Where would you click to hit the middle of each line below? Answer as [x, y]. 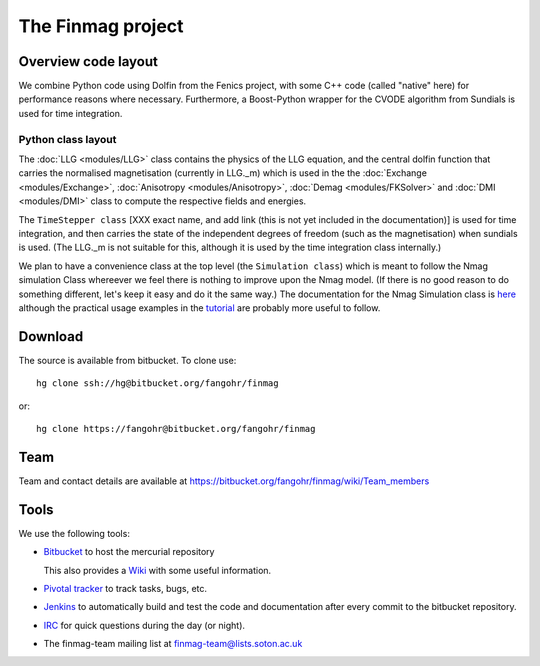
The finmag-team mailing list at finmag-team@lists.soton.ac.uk [173, 644]
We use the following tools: [74, 533]
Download [51, 336]
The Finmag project [101, 26]
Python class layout [67, 139]
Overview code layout [88, 61]
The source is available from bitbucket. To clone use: [127, 360]
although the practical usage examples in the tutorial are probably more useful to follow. [199, 307]
